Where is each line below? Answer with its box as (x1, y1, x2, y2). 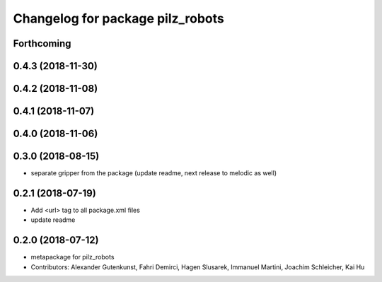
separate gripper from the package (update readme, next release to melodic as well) (30, 169, 277, 177)
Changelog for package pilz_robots (13, 11, 224, 26)
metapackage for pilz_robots (30, 253, 115, 262)
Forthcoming (13, 37, 71, 49)
